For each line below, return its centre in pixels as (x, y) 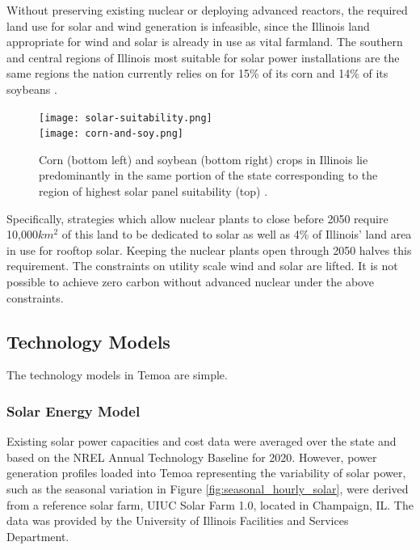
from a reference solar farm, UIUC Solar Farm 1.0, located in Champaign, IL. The (210, 504)
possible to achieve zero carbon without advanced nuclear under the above (190, 282)
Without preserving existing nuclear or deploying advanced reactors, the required (207, 10)
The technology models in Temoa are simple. (117, 375)
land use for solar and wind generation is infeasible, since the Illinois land (188, 25)
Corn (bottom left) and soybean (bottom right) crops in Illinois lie (204, 159)
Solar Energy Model (73, 410)
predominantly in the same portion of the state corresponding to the (208, 175)
